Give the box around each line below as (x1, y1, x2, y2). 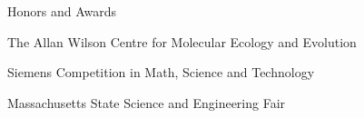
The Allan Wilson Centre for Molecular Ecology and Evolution (7, 32, 357, 51)
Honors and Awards (7, 2, 117, 20)
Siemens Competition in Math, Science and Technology (7, 63, 315, 82)
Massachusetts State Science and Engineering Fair (7, 93, 286, 112)
